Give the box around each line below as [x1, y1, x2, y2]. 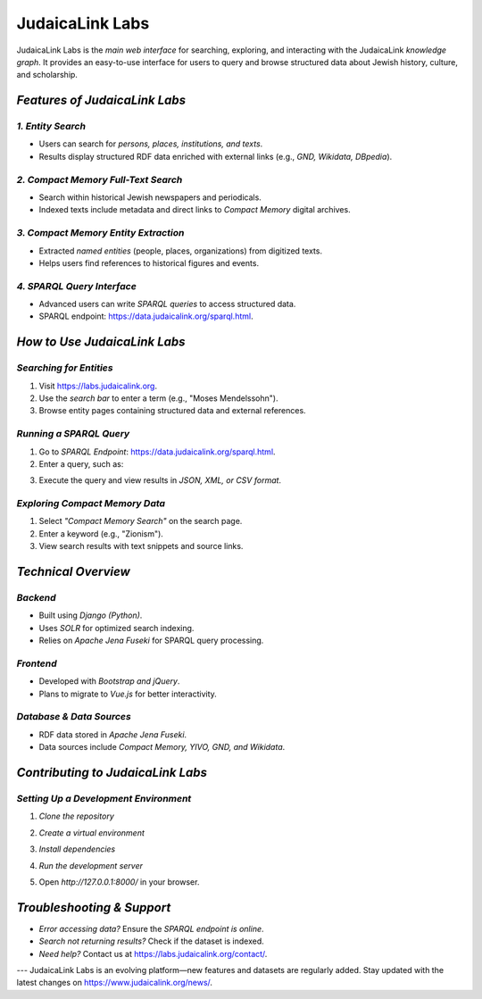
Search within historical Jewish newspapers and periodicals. [38, 192, 262, 203]
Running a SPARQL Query [16, 428, 130, 440]
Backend [16, 592, 57, 604]
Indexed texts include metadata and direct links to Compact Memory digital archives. [38, 204, 352, 215]
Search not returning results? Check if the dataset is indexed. [38, 936, 265, 946]
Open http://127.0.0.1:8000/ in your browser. [38, 876, 200, 887]
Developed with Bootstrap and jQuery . [38, 676, 180, 687]
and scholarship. [16, 70, 78, 80]
